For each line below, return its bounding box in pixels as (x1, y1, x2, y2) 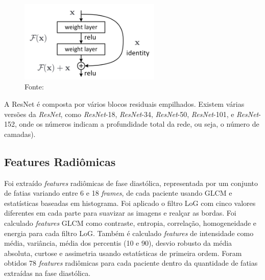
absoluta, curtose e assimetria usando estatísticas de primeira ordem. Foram (4, 247, 242, 258)
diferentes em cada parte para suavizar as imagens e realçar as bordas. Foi (4, 207, 236, 218)
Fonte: (25, 81, 44, 92)
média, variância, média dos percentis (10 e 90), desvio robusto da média (4, 238, 232, 248)
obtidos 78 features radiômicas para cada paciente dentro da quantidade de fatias (4, 258, 258, 268)
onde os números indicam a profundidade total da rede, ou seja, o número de (19, 119, 259, 129)
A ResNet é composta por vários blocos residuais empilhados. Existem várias (4, 99, 245, 109)
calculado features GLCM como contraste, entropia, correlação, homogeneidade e (4, 218, 257, 228)
